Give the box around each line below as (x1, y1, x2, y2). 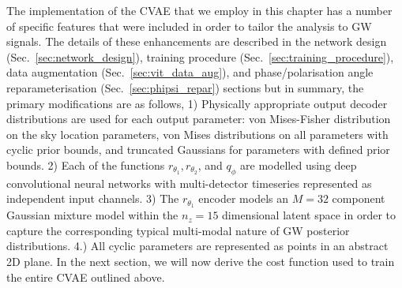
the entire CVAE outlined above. (6, 268, 165, 285)
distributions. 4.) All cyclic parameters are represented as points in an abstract (6, 238, 389, 254)
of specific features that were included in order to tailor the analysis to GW (6, 17, 372, 34)
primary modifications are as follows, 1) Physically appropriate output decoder (6, 95, 388, 111)
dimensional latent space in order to (222, 207, 396, 223)
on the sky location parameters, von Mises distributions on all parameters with (6, 125, 389, 142)
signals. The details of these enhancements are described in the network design (6, 33, 387, 50)
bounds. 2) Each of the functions (6, 156, 165, 173)
